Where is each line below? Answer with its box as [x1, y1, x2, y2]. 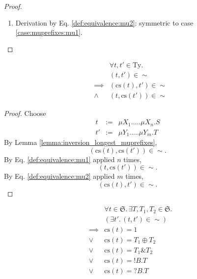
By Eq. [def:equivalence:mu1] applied [4, 154, 115, 164]
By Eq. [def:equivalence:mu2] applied [4, 171, 115, 181]
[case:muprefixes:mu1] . [15, 27, 83, 37]
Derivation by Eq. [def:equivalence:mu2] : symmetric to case [15, 17, 194, 28]
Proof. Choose [4, 108, 46, 118]
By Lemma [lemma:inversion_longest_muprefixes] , [4, 137, 157, 147]
